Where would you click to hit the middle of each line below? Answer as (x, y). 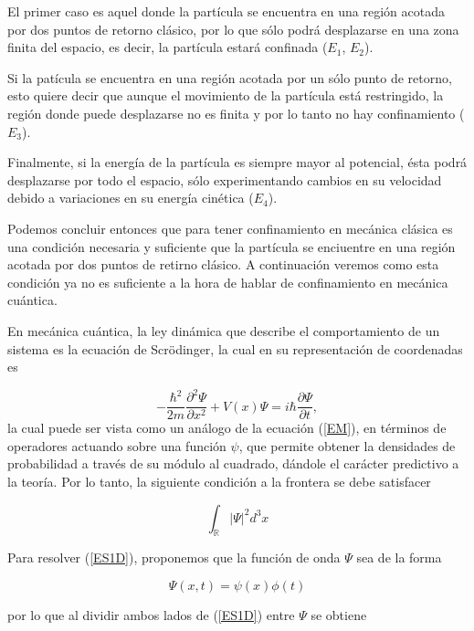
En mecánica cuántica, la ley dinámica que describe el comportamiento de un (224, 330)
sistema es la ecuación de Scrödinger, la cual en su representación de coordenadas (235, 348)
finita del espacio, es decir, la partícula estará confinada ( (168, 47)
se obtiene (339, 615)
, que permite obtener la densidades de (347, 445)
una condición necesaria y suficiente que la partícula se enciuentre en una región (232, 246)
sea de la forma (399, 557)
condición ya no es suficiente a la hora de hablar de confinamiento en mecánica (228, 282)
